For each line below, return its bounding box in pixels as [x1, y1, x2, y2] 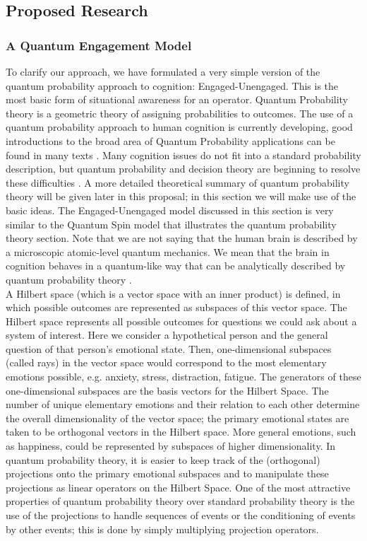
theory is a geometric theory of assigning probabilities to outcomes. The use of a [6, 105, 354, 120]
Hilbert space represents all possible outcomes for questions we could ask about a [6, 313, 357, 328]
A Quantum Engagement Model [6, 36, 192, 54]
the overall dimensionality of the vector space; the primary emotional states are [6, 410, 349, 425]
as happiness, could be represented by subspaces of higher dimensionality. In [6, 438, 336, 453]
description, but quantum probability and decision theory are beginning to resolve [6, 161, 361, 176]
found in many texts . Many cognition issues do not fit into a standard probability [6, 147, 361, 162]
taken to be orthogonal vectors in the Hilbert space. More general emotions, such [6, 424, 356, 439]
